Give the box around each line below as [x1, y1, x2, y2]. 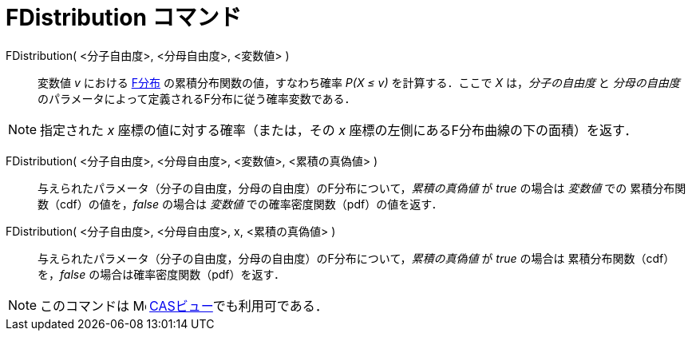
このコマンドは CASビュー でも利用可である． [40, 297, 328, 314]
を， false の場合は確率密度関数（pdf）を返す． [38, 267, 285, 281]
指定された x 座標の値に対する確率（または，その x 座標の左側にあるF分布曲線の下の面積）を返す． [40, 121, 638, 138]
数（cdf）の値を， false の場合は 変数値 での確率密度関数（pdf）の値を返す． [38, 196, 443, 211]
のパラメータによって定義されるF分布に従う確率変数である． [38, 91, 356, 105]
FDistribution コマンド [6, 4, 242, 31]
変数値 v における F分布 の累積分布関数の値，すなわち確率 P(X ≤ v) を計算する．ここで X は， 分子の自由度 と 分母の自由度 [38, 75, 680, 89]
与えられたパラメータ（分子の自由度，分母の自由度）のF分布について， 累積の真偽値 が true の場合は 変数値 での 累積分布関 [38, 180, 686, 195]
